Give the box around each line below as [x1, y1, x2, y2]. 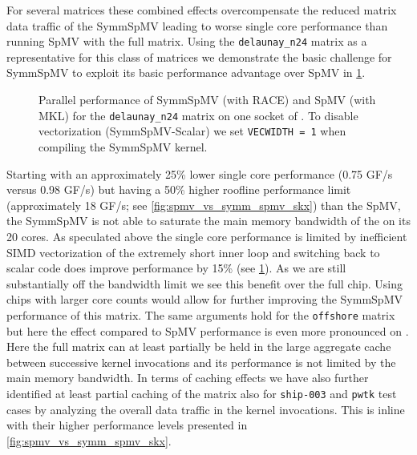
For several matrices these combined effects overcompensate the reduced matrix [6, 2, 397, 18]
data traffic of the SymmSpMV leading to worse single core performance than [6, 17, 388, 34]
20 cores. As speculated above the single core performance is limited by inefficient [6, 227, 407, 244]
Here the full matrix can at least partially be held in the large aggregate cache [6, 338, 391, 355]
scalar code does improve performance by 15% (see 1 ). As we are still [6, 260, 346, 276]
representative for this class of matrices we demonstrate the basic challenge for [6, 48, 392, 65]
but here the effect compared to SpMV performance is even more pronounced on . [6, 322, 409, 339]
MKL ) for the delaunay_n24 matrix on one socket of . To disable [38, 107, 358, 123]
